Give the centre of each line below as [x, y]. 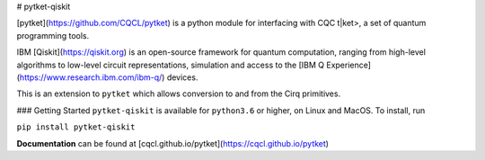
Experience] [349, 65]
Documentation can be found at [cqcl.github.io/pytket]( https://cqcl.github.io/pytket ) [173, 143]
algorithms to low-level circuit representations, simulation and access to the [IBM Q [171, 65]
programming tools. [53, 35]
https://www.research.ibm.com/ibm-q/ [91, 77]
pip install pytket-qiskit [76, 127]
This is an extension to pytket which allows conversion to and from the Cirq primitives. [179, 93]
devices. [182, 77]
